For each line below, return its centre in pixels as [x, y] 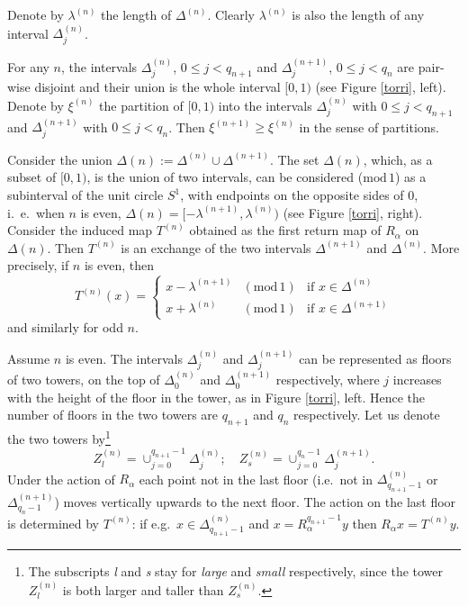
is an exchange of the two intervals [216, 247]
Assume [29, 358]
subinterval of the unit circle [85, 195]
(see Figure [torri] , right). [353, 212]
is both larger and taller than [143, 589]
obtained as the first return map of [285, 230]
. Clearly [231, 14]
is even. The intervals [124, 358]
